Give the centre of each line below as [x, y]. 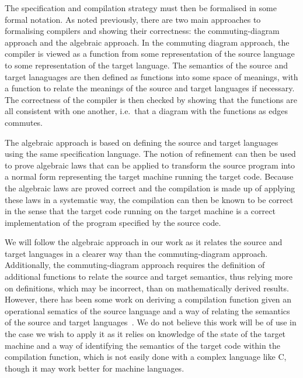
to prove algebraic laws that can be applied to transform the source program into [150, 165]
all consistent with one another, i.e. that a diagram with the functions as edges [147, 111]
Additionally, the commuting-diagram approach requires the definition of [135, 265]
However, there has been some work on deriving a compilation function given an [148, 299]
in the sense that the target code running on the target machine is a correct [140, 211]
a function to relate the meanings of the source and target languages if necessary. [150, 88]
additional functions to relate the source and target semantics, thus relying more [149, 276]
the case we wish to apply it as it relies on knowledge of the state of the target [145, 334]
